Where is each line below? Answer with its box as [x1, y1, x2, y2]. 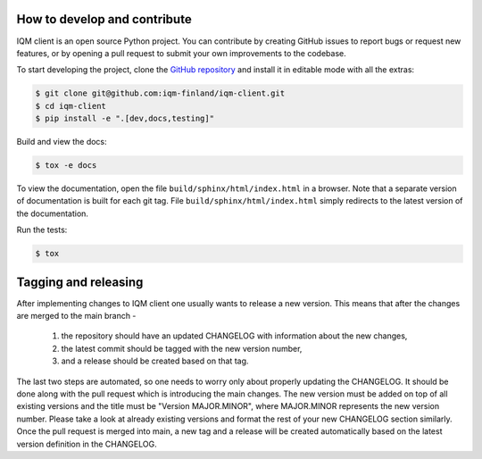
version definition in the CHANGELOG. [16, 438, 157, 449]
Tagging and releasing [16, 274, 144, 289]
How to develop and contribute [16, 12, 192, 27]
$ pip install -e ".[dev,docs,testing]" [35, 113, 214, 124]
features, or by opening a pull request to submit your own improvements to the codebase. [16, 47, 347, 58]
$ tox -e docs [35, 161, 97, 171]
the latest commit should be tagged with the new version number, [61, 343, 303, 354]
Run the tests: [16, 224, 68, 236]
